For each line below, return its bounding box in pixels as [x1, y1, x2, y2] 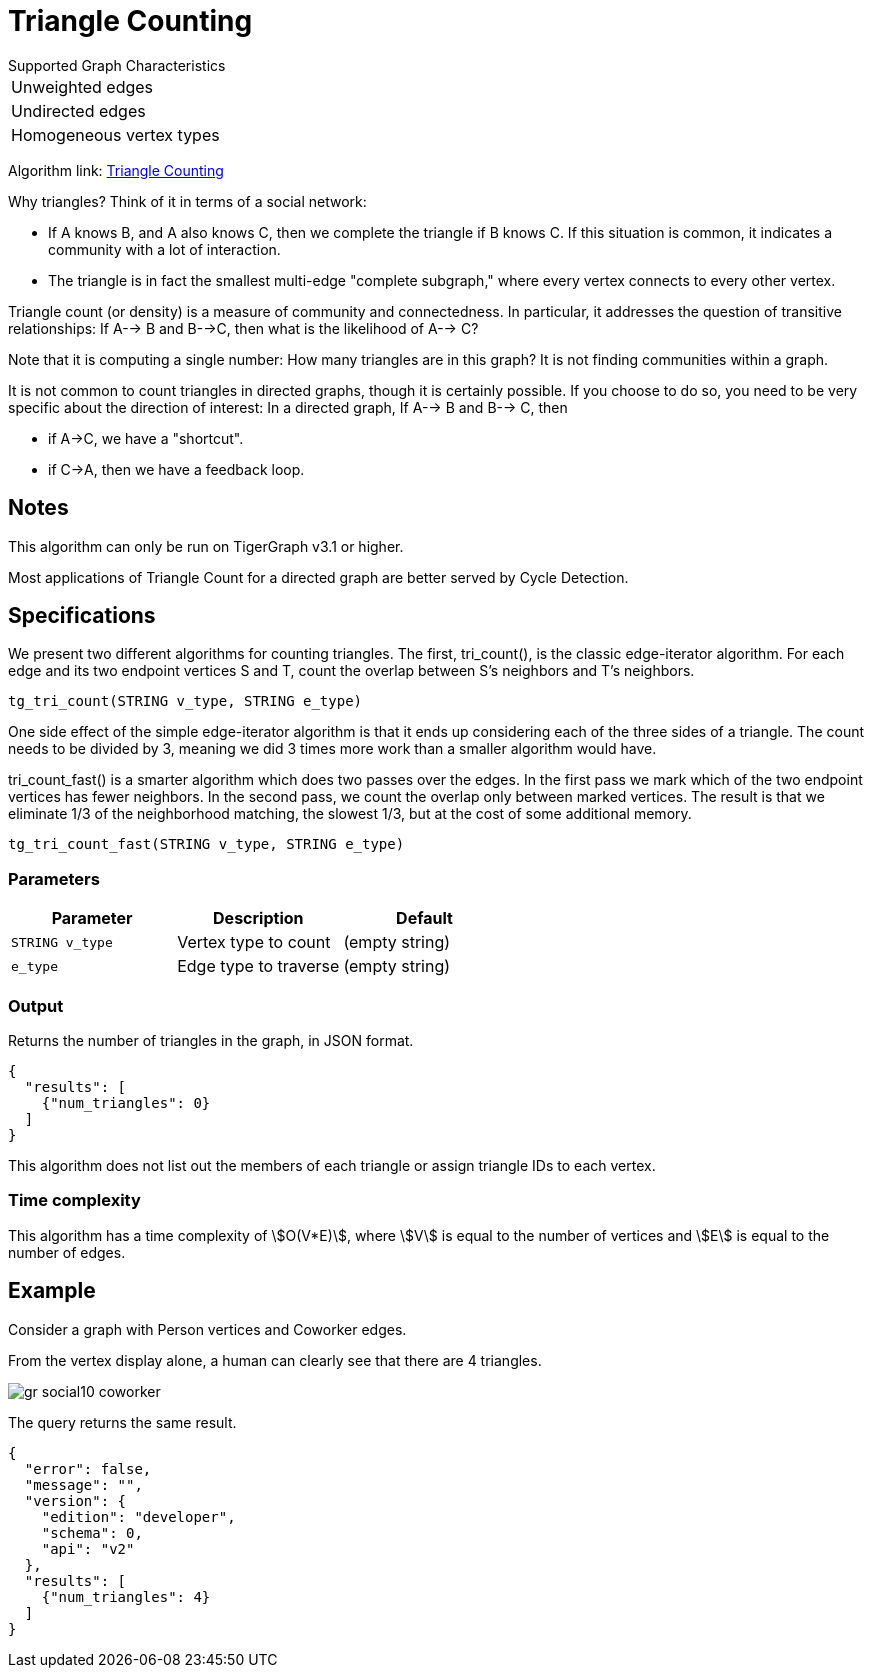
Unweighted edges [11, 76, 154, 97]
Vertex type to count [177, 932, 331, 953]
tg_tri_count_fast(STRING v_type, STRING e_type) [8, 836, 405, 853]
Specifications [8, 603, 156, 629]
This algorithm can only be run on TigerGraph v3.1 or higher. [8, 537, 404, 555]
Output [8, 995, 64, 1016]
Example [8, 1278, 96, 1304]
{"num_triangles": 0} [41, 1094, 211, 1111]
